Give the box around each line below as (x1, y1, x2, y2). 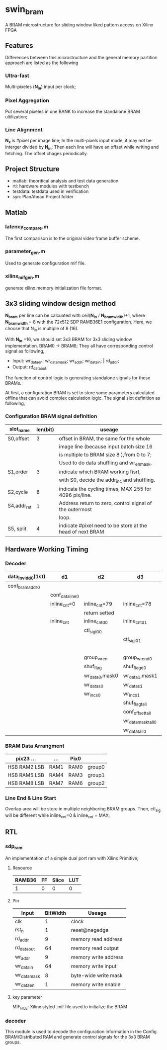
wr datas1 (123, 681, 143, 689)
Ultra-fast (5, 72, 30, 79)
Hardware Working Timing (5, 545, 88, 554)
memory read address (71, 936, 123, 943)
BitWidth (45, 909, 66, 916)
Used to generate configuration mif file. (5, 260, 86, 266)
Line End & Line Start (5, 794, 56, 801)
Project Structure (5, 165, 60, 174)
